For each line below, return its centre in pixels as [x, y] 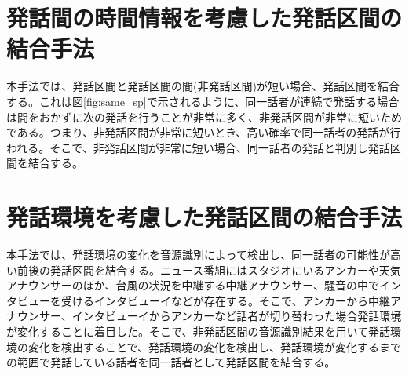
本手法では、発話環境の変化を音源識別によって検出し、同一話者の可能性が [198, 254]
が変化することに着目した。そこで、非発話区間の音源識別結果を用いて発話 [199, 331]
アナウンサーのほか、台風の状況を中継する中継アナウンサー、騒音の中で [193, 285]
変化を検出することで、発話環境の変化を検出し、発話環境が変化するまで [215, 346]
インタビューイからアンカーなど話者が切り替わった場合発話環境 [237, 316]
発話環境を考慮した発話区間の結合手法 [204, 217]
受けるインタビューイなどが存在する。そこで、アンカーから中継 [225, 300]
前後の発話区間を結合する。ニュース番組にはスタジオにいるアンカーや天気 [209, 269]
